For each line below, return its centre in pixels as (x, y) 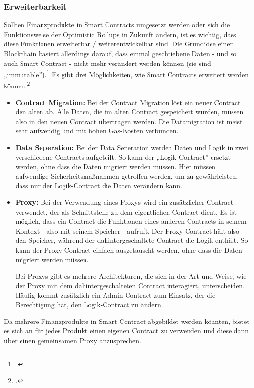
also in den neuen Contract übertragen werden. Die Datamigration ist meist (129, 121)
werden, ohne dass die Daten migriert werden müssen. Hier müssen (115, 166)
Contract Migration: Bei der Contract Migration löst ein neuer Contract (128, 102)
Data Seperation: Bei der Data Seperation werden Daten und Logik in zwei (132, 147)
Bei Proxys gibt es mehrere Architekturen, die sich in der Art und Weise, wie (131, 276)
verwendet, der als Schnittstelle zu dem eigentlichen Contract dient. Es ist (126, 211)
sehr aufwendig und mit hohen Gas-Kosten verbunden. (97, 131)
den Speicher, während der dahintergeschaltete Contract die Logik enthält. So (132, 240)
